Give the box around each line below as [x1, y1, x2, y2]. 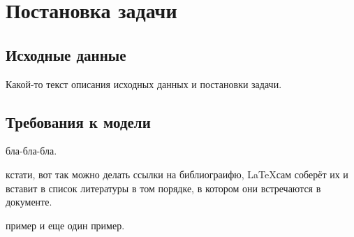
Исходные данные [6, 43, 126, 65]
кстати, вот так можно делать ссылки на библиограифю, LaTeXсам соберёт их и [6, 166, 348, 181]
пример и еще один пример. [6, 217, 125, 232]
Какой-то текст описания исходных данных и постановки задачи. [6, 76, 282, 91]
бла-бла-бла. [6, 143, 57, 158]
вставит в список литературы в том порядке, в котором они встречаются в [6, 180, 321, 195]
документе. [6, 194, 52, 209]
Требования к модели [6, 110, 151, 132]
